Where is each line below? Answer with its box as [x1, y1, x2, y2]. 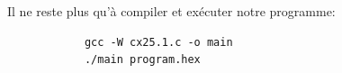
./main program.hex [84, 53, 201, 67]
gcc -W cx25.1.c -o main [84, 35, 233, 49]
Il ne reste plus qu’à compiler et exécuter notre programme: [7, 2, 336, 20]
